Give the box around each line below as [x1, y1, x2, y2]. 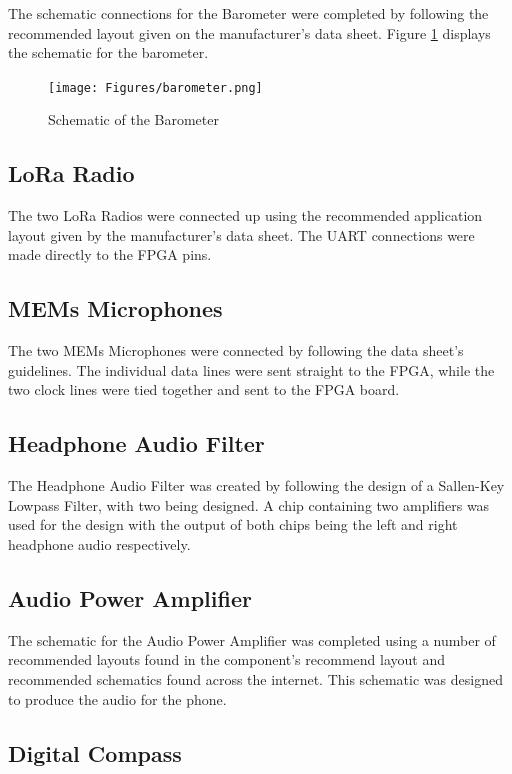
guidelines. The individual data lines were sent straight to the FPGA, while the [8, 359, 495, 380]
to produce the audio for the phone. [8, 688, 227, 709]
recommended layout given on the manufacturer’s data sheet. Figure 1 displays [8, 22, 491, 43]
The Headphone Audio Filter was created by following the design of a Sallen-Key [8, 475, 505, 496]
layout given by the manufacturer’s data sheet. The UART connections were [8, 224, 475, 245]
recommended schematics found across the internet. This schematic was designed [8, 668, 503, 689]
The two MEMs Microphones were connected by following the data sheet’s [8, 340, 464, 361]
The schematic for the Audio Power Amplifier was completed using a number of [8, 629, 496, 650]
